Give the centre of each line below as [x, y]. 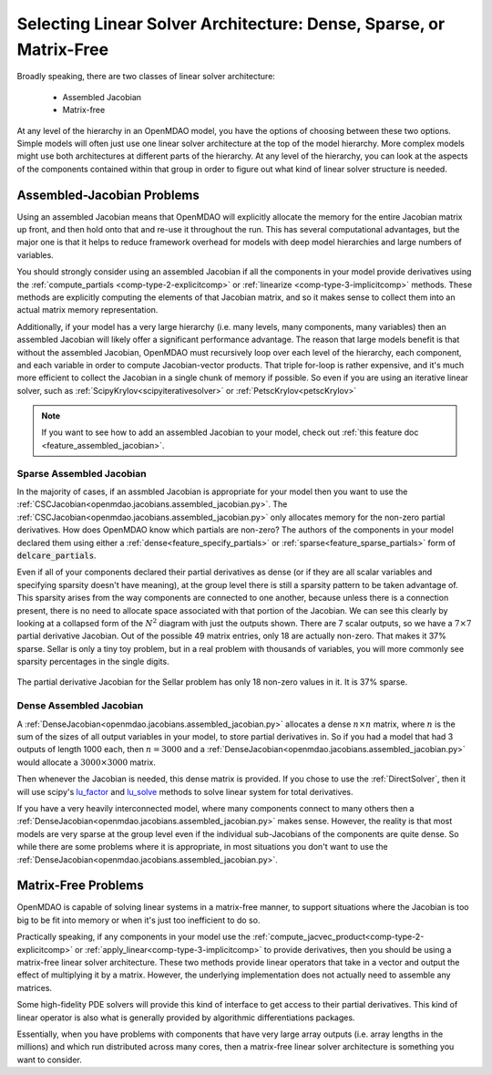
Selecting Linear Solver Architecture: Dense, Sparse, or [231, 24]
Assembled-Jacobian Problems [108, 195]
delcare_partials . [56, 555]
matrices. [35, 987]
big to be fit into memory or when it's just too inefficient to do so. [138, 920]
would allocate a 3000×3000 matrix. [87, 762]
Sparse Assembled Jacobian [82, 473]
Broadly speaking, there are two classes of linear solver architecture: [146, 77]
